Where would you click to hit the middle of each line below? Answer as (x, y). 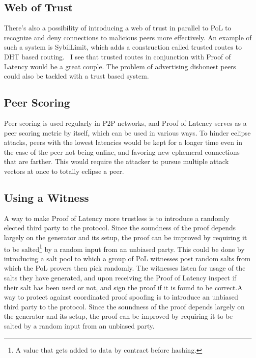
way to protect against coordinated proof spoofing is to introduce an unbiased (121, 297)
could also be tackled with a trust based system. (77, 76)
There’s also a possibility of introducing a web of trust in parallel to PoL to (118, 28)
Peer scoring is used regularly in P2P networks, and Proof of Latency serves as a (125, 123)
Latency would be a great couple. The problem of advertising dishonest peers (120, 66)
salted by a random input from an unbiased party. (79, 325)
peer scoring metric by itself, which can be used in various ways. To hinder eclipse (127, 132)
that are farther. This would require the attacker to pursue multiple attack (116, 161)
